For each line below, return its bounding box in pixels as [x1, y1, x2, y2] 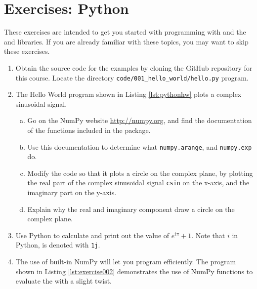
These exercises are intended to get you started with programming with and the [4, 27, 246, 37]
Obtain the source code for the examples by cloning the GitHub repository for [15, 62, 253, 73]
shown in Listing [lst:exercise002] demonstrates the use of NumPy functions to [15, 266, 253, 276]
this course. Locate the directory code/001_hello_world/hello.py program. [15, 72, 249, 83]
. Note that [191, 230, 225, 240]
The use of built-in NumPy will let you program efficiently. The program [15, 256, 236, 267]
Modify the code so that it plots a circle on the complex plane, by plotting [27, 167, 253, 178]
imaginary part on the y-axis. [27, 187, 117, 198]
